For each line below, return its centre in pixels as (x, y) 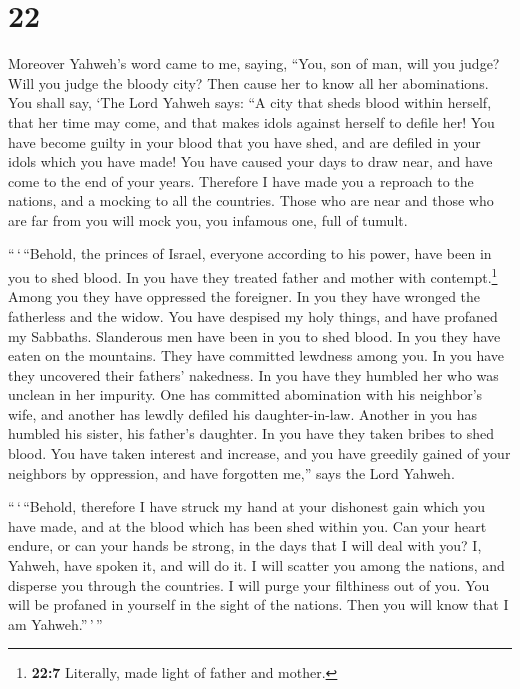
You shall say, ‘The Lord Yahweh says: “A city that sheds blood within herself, (250, 102)
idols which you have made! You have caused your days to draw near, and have (250, 161)
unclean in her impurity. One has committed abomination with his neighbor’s (245, 394)
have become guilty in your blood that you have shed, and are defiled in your (244, 141)
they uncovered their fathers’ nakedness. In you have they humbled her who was (253, 374)
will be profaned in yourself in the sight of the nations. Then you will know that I (258, 604)
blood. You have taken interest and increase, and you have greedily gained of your (259, 453)
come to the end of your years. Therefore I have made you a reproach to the (241, 180)
